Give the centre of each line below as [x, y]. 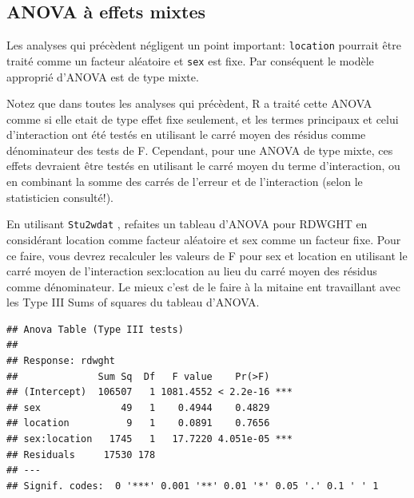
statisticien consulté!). [60, 197]
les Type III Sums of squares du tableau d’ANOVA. [133, 302]
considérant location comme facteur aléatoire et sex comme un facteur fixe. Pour [204, 239]
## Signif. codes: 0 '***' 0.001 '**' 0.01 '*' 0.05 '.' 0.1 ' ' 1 [193, 486]
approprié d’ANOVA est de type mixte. [103, 76]
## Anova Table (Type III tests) [95, 329]
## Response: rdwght [61, 361]
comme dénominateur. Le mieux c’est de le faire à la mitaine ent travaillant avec [204, 286]
